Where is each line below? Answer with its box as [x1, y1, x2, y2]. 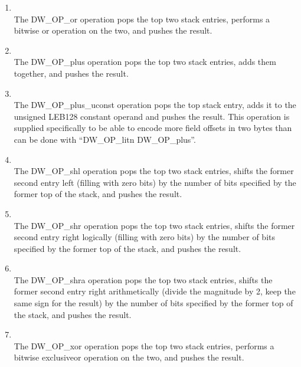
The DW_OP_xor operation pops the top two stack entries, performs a [14, 339, 274, 352]
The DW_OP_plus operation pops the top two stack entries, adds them [14, 55, 276, 68]
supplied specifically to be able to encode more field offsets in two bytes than [14, 122, 292, 134]
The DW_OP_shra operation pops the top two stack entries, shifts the [14, 273, 273, 286]
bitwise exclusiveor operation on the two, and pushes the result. [14, 351, 244, 363]
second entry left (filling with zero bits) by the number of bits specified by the [14, 176, 296, 188]
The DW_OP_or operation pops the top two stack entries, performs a [14, 12, 270, 25]
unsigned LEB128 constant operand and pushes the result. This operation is [14, 110, 290, 122]
